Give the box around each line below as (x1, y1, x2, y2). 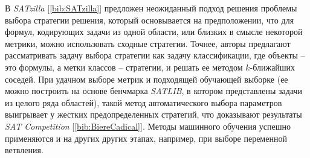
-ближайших (250, 60, 295, 73)
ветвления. (5, 144, 44, 156)
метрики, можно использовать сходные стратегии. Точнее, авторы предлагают (5, 37, 291, 49)
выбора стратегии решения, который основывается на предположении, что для (5, 13, 294, 26)
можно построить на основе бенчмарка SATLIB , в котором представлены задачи (5, 84, 303, 97)
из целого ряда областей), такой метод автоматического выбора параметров (5, 96, 282, 109)
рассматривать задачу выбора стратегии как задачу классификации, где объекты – (5, 49, 305, 62)
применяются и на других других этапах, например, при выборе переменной (5, 131, 287, 144)
